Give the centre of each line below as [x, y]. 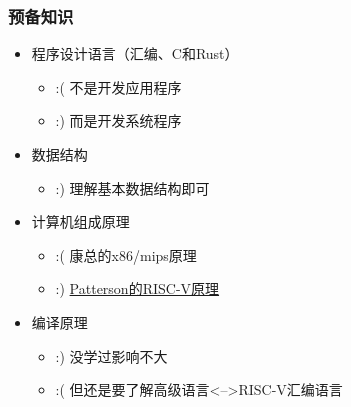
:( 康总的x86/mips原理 [126, 254]
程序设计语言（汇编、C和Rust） [135, 53]
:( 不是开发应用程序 [118, 86]
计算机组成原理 [80, 221]
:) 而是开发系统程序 [118, 120]
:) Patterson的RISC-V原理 [137, 288]
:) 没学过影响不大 [111, 355]
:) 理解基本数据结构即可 [132, 187]
